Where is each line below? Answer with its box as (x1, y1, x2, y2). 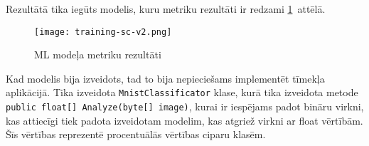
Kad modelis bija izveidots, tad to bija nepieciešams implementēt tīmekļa (6, 71, 325, 85)
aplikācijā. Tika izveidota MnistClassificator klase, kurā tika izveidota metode (6, 85, 358, 100)
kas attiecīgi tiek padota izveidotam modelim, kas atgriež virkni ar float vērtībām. (6, 113, 363, 127)
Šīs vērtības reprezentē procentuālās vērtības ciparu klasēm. (6, 127, 266, 142)
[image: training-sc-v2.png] (34, 26, 172, 37)
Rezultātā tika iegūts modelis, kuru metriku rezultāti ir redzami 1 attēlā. (6, 1, 326, 16)
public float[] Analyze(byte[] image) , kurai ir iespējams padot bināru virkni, (6, 99, 364, 114)
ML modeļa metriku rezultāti (34, 47, 161, 62)
